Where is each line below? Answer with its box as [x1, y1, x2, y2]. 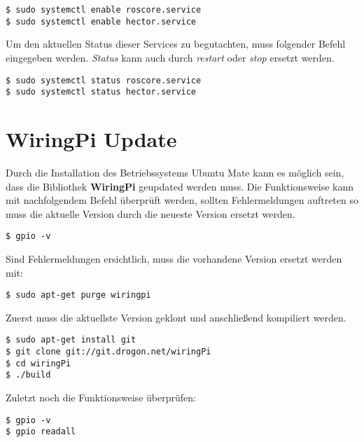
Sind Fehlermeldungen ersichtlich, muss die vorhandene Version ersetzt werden [6, 251, 342, 265]
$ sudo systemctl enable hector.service [6, 16, 197, 27]
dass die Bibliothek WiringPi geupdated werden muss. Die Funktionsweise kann [6, 179, 354, 193]
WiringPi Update [6, 125, 177, 153]
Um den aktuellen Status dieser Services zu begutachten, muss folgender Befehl [6, 36, 346, 51]
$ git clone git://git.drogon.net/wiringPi [6, 347, 211, 357]
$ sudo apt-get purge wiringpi [6, 290, 151, 301]
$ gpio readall [6, 427, 76, 437]
